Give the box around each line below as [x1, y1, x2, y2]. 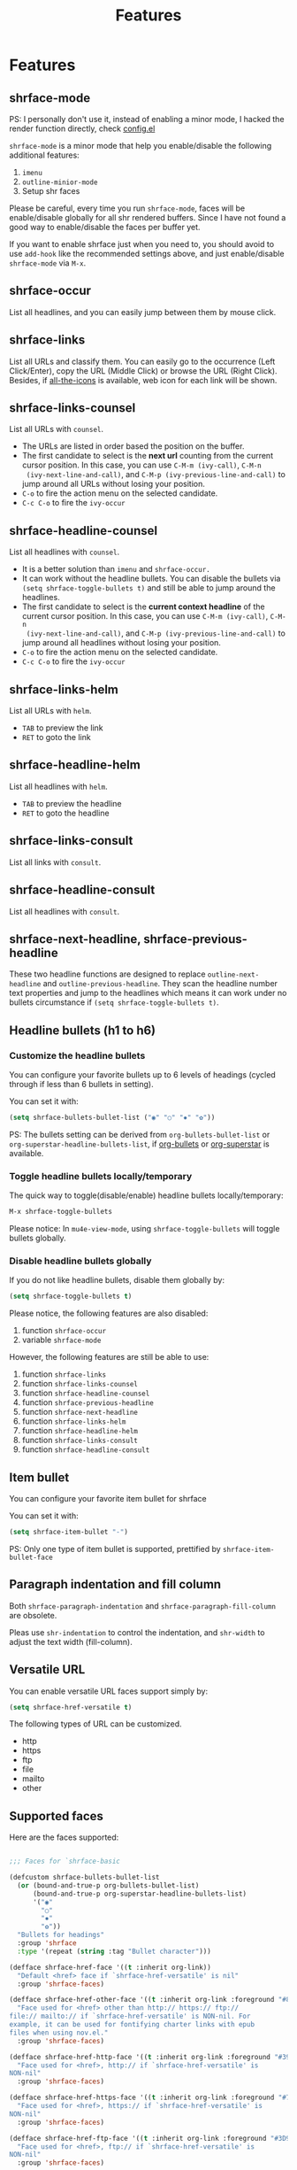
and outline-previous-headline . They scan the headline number [42, 978, 278, 989]
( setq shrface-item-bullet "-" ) [9, 1528, 128, 1537]
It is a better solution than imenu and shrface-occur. [21, 564, 210, 575]
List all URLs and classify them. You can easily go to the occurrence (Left [9, 356, 276, 367]
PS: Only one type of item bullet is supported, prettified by [9, 1543, 221, 1554]
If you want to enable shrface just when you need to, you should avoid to [9, 239, 275, 249]
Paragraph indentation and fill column [9, 1577, 222, 1592]
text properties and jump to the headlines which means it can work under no [9, 988, 287, 999]
